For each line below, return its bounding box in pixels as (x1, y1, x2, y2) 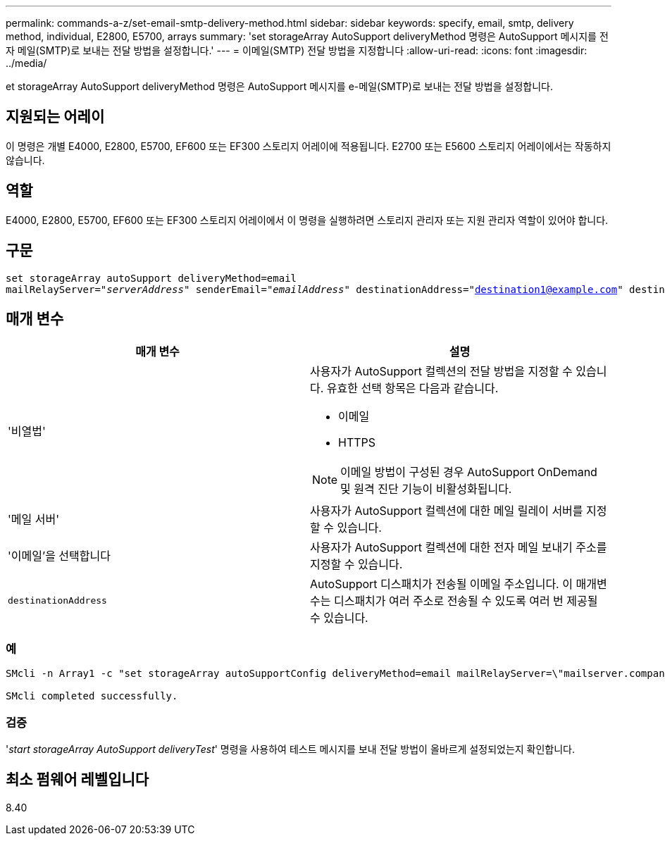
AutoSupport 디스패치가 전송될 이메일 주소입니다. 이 (310, 577, 573, 592)
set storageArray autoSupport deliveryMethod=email (6, 272, 297, 284)
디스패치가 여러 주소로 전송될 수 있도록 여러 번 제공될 (333, 594, 598, 609)
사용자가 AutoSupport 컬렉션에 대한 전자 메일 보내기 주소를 (310, 540, 607, 555)
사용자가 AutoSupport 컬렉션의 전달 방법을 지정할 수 (310, 364, 573, 379)
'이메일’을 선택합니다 (8, 549, 111, 563)
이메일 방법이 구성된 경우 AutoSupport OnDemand (340, 465, 597, 480)
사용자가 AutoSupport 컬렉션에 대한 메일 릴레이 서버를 (310, 504, 583, 518)
